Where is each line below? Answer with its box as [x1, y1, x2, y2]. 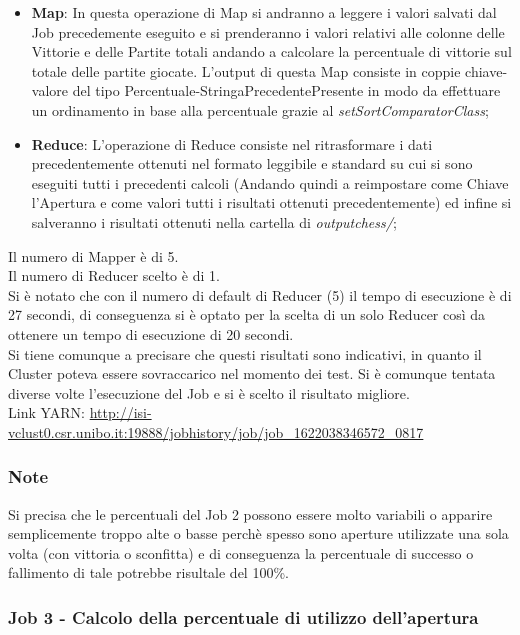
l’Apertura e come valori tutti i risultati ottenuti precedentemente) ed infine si [31, 192, 512, 213]
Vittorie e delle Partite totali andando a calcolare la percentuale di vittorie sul [31, 41, 512, 62]
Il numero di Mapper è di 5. [8, 245, 179, 266]
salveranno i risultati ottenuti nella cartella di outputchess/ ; [31, 211, 397, 232]
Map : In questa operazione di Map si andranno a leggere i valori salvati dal [31, 2, 497, 22]
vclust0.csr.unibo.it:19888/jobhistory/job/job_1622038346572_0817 [8, 421, 424, 442]
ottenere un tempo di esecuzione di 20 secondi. [8, 323, 294, 344]
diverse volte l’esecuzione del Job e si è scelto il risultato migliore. [8, 382, 410, 403]
